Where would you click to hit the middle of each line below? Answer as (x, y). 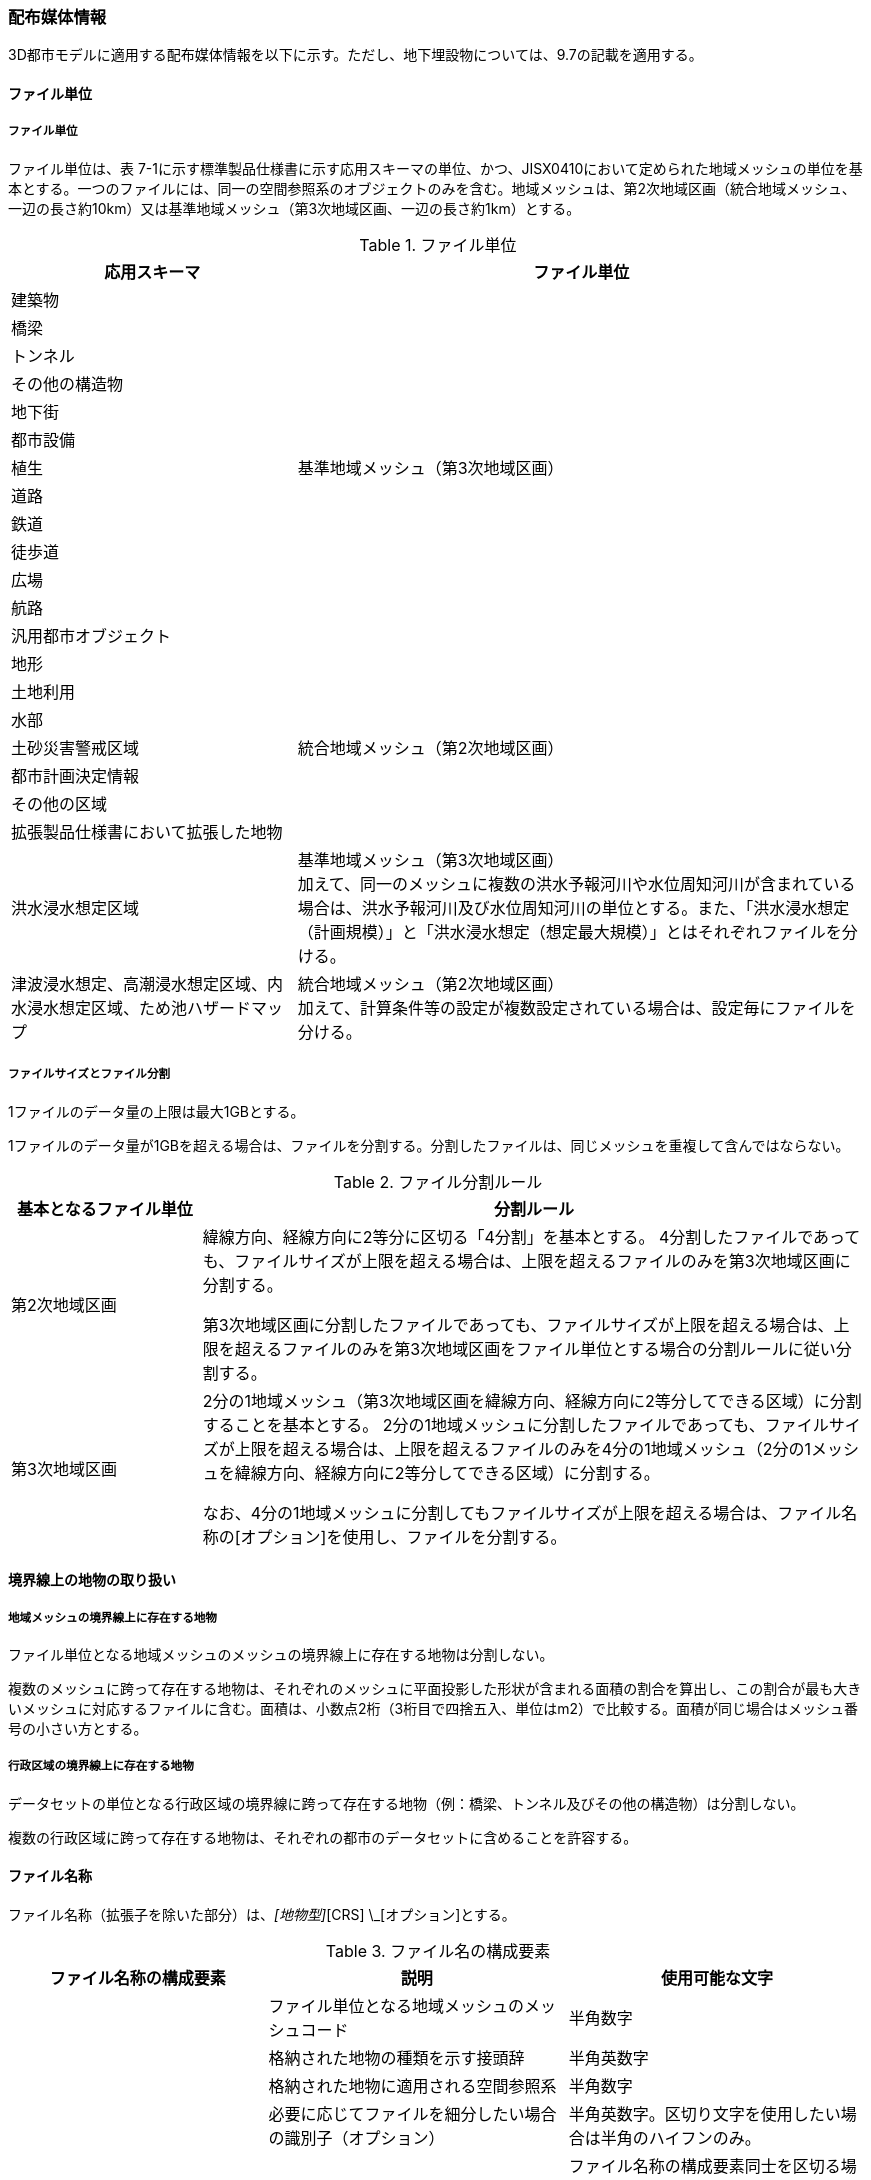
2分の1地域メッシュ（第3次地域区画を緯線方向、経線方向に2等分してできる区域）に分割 (532, 1400)
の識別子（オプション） (356, 2137)
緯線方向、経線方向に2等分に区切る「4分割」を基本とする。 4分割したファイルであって (531, 1236)
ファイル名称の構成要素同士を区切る (704, 2165)
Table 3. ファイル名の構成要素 (438, 1950)
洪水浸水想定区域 (75, 907)
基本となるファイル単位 (105, 1208)
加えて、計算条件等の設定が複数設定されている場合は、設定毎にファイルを (576, 1007)
